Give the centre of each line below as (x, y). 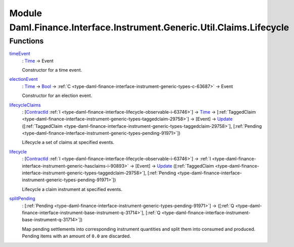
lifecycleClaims (25, 105)
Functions (27, 41)
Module (26, 13)
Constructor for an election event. (57, 95)
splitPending (22, 199)
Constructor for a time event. (52, 70)
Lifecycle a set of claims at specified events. (68, 142)
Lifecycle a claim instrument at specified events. (72, 189)
